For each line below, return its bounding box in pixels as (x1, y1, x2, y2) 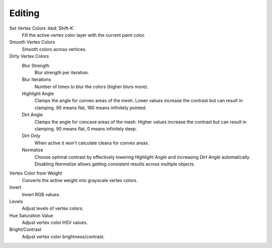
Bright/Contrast (9, 226, 42, 232)
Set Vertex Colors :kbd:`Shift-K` (9, 25, 75, 31)
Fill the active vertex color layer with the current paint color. (22, 32, 146, 38)
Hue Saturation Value (9, 212, 53, 218)
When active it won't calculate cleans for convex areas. (34, 140, 150, 146)
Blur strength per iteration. (34, 69, 89, 75)
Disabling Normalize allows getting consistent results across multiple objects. (34, 161, 195, 167)
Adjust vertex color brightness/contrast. (22, 233, 105, 239)
